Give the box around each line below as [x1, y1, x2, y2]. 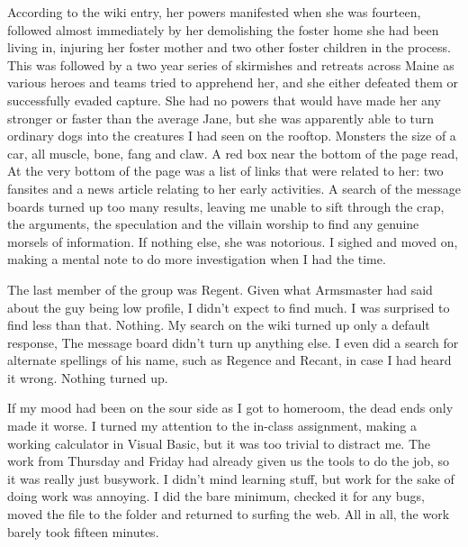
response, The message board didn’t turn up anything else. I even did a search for [7, 333, 459, 351]
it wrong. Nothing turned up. [7, 368, 168, 387]
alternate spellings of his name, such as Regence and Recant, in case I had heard [7, 351, 452, 369]
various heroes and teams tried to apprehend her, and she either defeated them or [7, 73, 459, 92]
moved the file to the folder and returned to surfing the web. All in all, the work [7, 505, 450, 524]
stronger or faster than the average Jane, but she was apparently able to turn [7, 108, 435, 127]
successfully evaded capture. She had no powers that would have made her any [7, 90, 441, 109]
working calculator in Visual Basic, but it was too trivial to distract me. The [7, 433, 431, 452]
